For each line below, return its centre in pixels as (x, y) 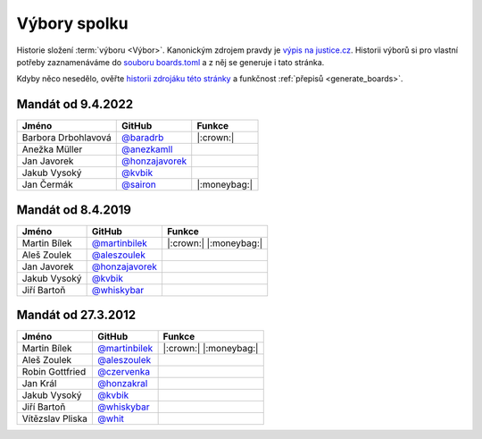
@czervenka (124, 372)
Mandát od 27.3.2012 (76, 315)
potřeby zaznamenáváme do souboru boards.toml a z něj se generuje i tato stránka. (170, 62)
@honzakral (122, 384)
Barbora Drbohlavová (66, 138)
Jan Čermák (47, 185)
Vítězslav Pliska (55, 418)
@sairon (138, 185)
